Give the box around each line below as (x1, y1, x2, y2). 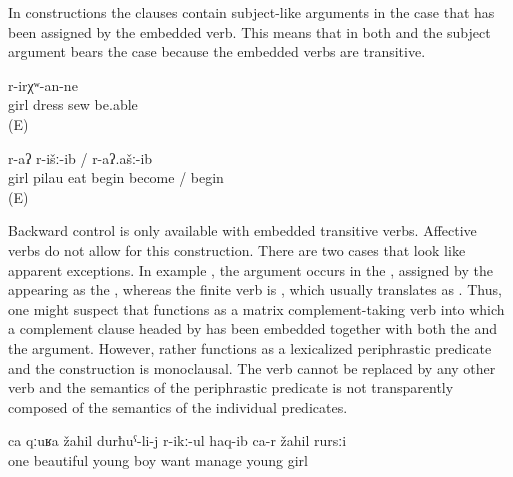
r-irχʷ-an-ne (8, 74, 78, 95)
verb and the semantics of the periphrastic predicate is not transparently (8, 377, 454, 398)
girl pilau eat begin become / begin (8, 167, 224, 188)
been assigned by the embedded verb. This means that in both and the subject (8, 21, 491, 42)
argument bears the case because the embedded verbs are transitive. (8, 41, 426, 62)
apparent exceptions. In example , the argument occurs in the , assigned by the (8, 259, 493, 280)
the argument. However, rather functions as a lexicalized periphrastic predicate (8, 337, 492, 358)
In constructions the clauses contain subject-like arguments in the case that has (8, 2, 495, 22)
